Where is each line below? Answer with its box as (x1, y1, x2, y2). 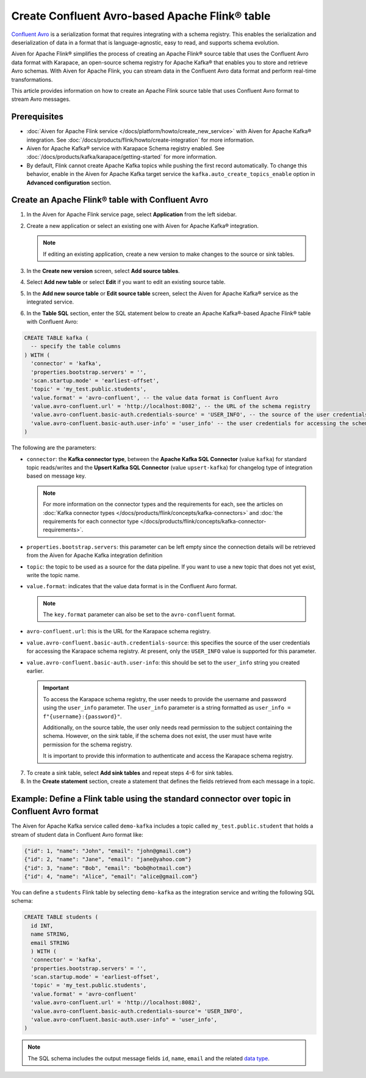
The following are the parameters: (11, 444, 97, 451)
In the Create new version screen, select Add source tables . (26, 268, 180, 274)
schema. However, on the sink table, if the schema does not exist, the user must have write (43, 732, 272, 740)
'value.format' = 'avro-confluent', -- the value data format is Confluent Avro (30, 394, 279, 401)
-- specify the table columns (30, 343, 121, 350)
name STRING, (30, 931, 70, 938)
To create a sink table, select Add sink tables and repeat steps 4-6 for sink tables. (26, 769, 234, 776)
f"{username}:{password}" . (43, 712, 122, 720)
